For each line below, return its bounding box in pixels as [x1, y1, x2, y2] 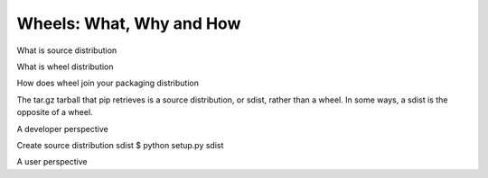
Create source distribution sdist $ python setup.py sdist [16, 139, 224, 150]
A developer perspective [16, 123, 108, 134]
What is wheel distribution [16, 61, 114, 72]
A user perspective [16, 156, 88, 167]
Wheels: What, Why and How [16, 13, 241, 33]
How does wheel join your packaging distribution [16, 77, 199, 89]
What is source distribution [16, 45, 117, 56]
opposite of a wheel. [16, 107, 94, 118]
